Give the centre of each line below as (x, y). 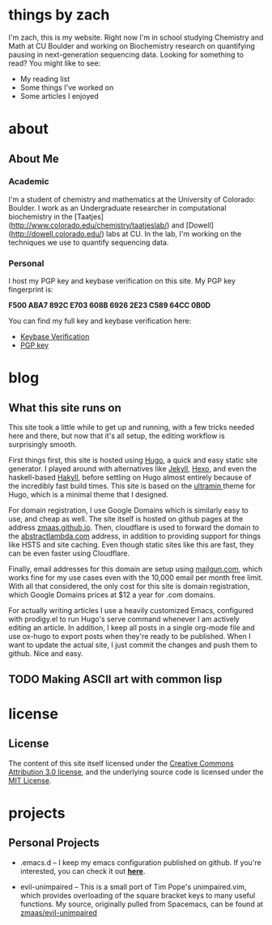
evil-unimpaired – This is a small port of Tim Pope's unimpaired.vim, (133, 887)
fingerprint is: (31, 290)
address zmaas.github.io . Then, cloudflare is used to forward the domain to (134, 527)
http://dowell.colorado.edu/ (57, 233)
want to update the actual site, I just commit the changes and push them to (133, 645)
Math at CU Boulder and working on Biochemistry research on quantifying (132, 45)
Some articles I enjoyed (59, 96)
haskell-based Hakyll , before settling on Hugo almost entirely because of (130, 477)
